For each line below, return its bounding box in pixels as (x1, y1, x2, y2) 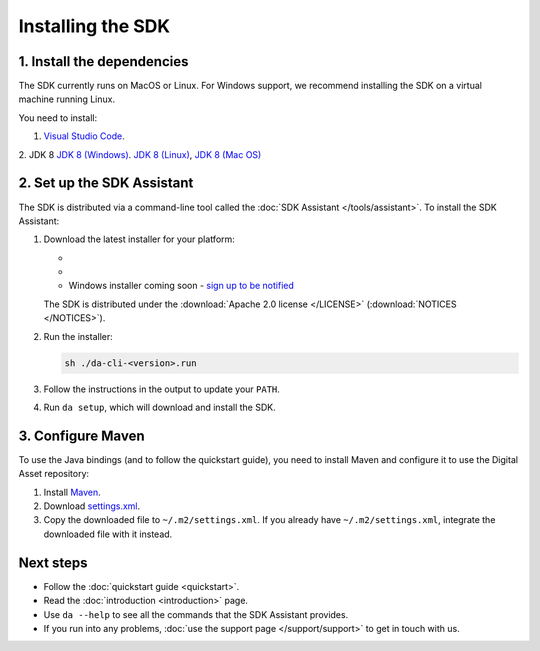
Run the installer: (43, 330, 114, 342)
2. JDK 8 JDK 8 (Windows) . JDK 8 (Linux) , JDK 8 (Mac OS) (18, 148, 262, 160)
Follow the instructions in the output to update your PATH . (43, 383, 280, 395)
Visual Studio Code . (43, 130, 125, 142)
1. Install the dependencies (18, 53, 189, 70)
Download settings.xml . (43, 500, 141, 512)
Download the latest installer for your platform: (43, 233, 235, 245)
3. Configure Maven (18, 427, 145, 444)
